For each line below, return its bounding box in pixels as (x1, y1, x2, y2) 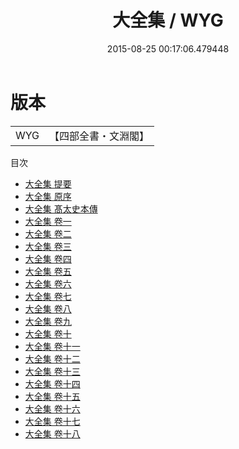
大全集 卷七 (24, 290, 72, 302)
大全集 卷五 (24, 265, 72, 277)
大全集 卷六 (24, 277, 72, 290)
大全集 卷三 (24, 240, 72, 252)
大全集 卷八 (24, 302, 72, 315)
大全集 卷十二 (24, 352, 81, 365)
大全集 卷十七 (24, 415, 81, 427)
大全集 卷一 (24, 215, 72, 227)
